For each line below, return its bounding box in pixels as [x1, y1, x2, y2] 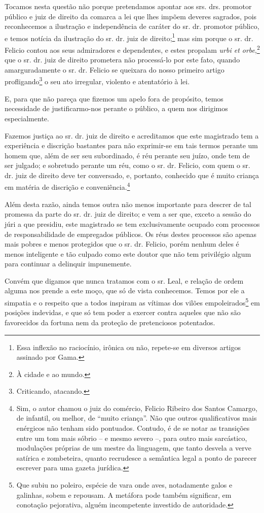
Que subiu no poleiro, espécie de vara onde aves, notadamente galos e [16, 480, 233, 490]
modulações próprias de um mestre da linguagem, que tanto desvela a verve [16, 442, 251, 453]
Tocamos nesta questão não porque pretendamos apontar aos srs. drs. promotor [5, 1, 252, 11]
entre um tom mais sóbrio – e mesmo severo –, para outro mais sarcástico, [16, 432, 247, 443]
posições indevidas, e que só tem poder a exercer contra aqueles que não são [5, 307, 241, 318]
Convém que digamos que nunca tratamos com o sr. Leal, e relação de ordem [5, 275, 244, 286]
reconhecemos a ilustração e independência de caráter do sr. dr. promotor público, [5, 21, 259, 31]
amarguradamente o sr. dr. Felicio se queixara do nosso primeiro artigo [5, 64, 224, 75]
